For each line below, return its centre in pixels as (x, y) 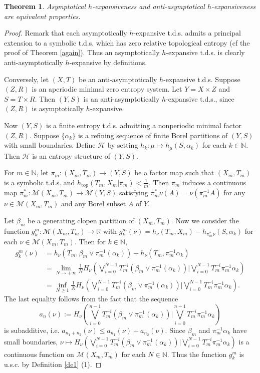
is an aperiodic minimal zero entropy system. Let (107, 89)
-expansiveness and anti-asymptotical (149, 6)
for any (234, 193)
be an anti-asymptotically (118, 79)
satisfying (134, 193)
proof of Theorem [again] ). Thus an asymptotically (82, 52)
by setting (123, 145)
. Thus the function (197, 354)
